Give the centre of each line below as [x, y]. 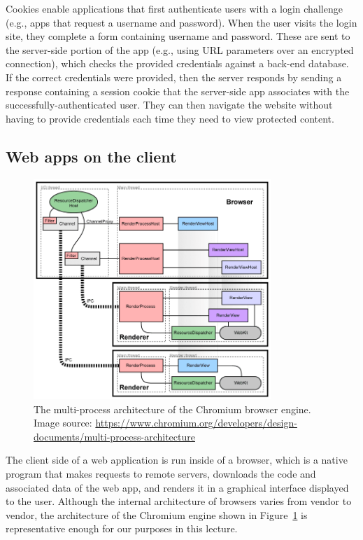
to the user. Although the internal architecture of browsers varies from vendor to [179, 501]
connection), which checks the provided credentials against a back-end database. [177, 63]
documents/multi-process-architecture [114, 436]
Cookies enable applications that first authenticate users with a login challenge [174, 8]
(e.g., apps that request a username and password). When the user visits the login [181, 22]
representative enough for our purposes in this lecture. [122, 528]
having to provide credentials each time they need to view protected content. [170, 118]
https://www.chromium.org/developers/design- [196, 423]
